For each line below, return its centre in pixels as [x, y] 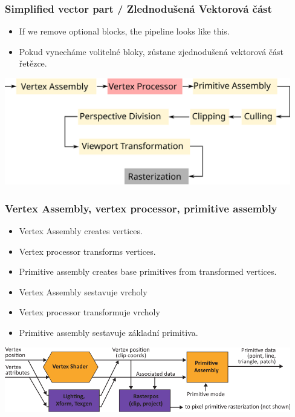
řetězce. [33, 63]
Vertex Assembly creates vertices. [81, 231]
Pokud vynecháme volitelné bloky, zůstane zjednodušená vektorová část [151, 51]
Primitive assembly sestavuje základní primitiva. [109, 333]
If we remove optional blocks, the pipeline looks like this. [124, 31]
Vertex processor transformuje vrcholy [89, 312]
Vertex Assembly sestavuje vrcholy [83, 291]
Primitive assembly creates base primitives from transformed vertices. [148, 271]
